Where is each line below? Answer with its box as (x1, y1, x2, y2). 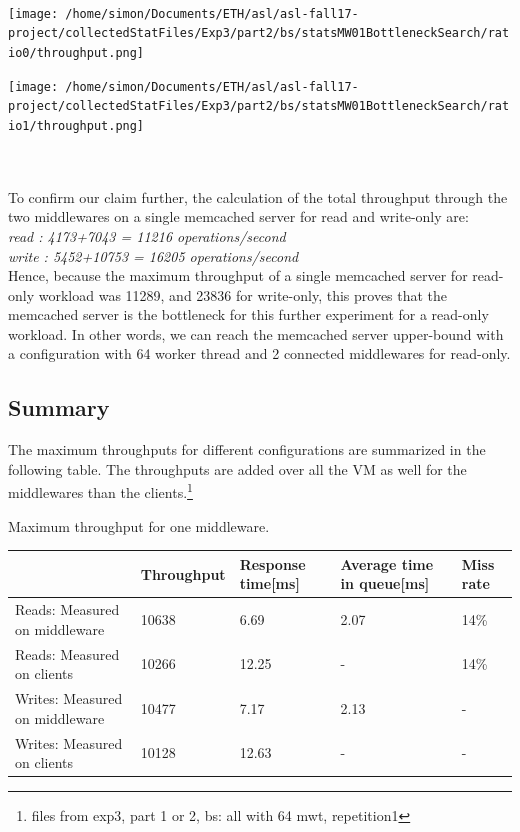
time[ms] (239, 573, 300, 594)
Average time (340, 553, 434, 574)
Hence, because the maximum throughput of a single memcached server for (8, 265, 468, 286)
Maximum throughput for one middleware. (8, 515, 270, 536)
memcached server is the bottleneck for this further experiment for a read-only (8, 304, 489, 325)
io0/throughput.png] (8, 45, 145, 60)
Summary (8, 392, 110, 423)
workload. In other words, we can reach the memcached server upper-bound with (8, 323, 504, 344)
